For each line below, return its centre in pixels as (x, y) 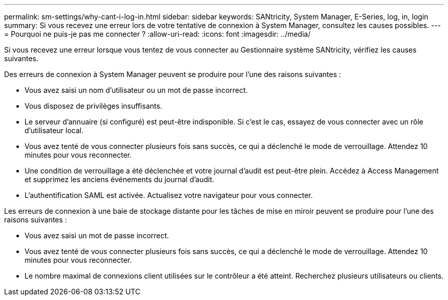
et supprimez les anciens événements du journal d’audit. (119, 179)
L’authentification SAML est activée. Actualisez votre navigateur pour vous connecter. (169, 195)
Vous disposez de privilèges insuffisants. (94, 106)
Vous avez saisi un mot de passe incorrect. (97, 235)
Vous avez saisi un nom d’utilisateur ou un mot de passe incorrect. (136, 90)
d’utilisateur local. (54, 130)
